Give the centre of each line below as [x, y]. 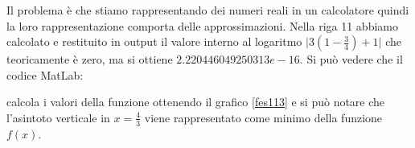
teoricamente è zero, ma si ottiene [90, 59]
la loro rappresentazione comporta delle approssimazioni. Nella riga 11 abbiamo [202, 25]
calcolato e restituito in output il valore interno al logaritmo [154, 41]
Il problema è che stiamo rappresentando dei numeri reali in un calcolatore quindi [208, 10]
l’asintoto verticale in [58, 117]
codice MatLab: [45, 74]
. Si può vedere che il [351, 59]
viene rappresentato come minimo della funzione [263, 117]
